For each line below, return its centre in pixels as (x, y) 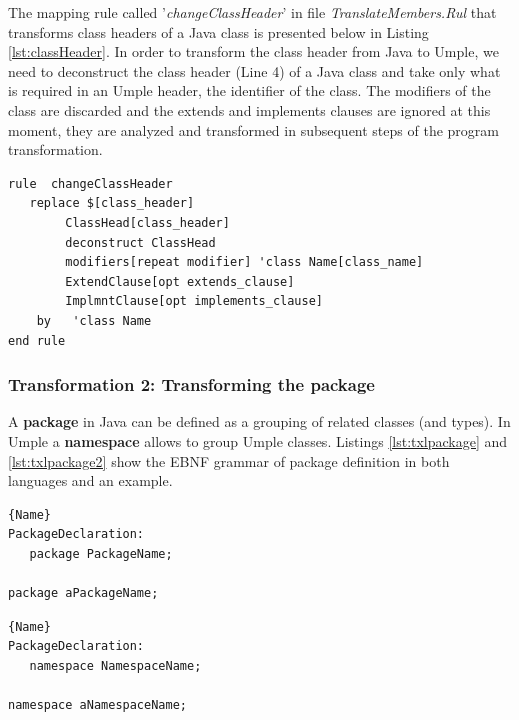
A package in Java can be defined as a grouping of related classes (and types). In (259, 421)
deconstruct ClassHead (140, 242)
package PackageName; (101, 553)
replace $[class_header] (112, 203)
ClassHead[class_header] (147, 222)
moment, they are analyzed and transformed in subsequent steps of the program (253, 129)
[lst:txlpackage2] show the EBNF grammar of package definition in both (229, 460)
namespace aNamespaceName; (97, 705)
